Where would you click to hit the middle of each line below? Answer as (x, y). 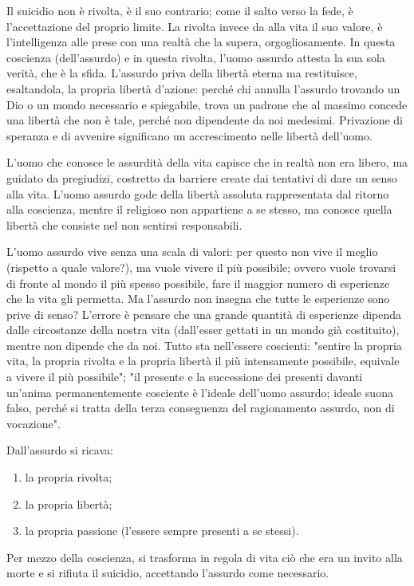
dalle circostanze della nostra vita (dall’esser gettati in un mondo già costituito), (203, 330)
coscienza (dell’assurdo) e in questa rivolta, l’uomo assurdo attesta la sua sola (196, 57)
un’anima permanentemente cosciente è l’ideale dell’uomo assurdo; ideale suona (200, 392)
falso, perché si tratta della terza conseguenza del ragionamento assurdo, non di (201, 408)
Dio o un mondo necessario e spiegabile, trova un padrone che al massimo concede (207, 104)
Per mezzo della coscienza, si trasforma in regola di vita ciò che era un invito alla (205, 557)
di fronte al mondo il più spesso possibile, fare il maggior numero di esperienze (198, 283)
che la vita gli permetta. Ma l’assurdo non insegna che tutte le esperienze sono (198, 299)
